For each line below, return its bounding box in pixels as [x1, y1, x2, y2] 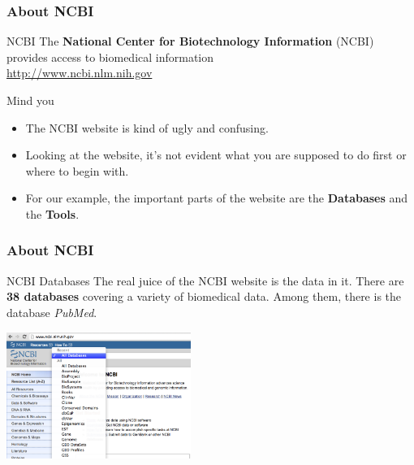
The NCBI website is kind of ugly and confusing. [25, 119, 269, 136]
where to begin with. [25, 162, 129, 179]
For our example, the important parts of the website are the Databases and [25, 189, 408, 206]
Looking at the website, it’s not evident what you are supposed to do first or [25, 146, 407, 163]
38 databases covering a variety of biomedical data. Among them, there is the [6, 288, 402, 305]
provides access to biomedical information [6, 48, 214, 65]
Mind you [6, 92, 54, 108]
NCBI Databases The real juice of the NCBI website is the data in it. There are [6, 272, 404, 289]
